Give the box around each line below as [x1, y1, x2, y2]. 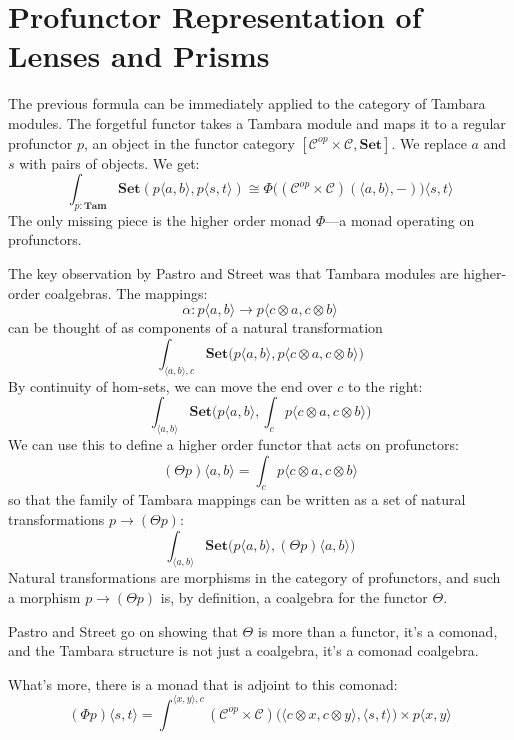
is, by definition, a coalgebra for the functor [160, 587, 428, 608]
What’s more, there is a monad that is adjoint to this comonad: [8, 673, 398, 694]
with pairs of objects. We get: [19, 152, 200, 173]
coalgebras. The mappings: [44, 282, 208, 303]
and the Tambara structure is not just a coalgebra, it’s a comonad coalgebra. [8, 640, 479, 661]
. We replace [391, 132, 467, 153]
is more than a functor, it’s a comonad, [257, 620, 498, 641]
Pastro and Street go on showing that [8, 620, 238, 641]
